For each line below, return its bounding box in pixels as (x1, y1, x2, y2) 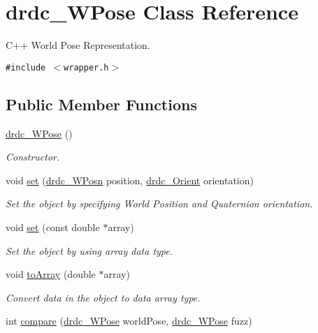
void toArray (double (6, 267, 96, 281)
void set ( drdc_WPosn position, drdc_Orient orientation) (6, 172, 254, 187)
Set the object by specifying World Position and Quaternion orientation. (6, 196, 313, 211)
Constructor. (6, 149, 60, 164)
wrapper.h (64, 62, 109, 73)
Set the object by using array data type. (6, 243, 173, 258)
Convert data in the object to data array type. (6, 290, 201, 304)
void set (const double (6, 219, 100, 234)
